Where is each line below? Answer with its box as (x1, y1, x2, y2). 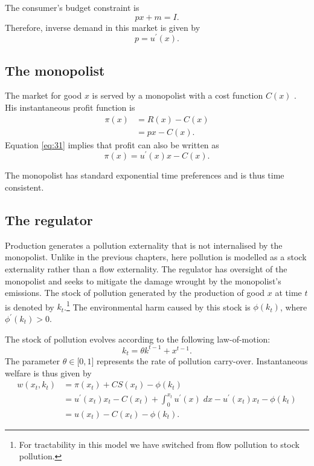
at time (275, 286, 302, 299)
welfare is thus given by (5, 366, 92, 379)
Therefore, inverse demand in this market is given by (5, 21, 200, 33)
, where (280, 300, 307, 313)
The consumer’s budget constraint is (5, 1, 139, 13)
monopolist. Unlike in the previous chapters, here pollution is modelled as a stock (5, 251, 307, 263)
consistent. (5, 180, 44, 193)
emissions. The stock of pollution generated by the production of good (5, 286, 265, 299)
